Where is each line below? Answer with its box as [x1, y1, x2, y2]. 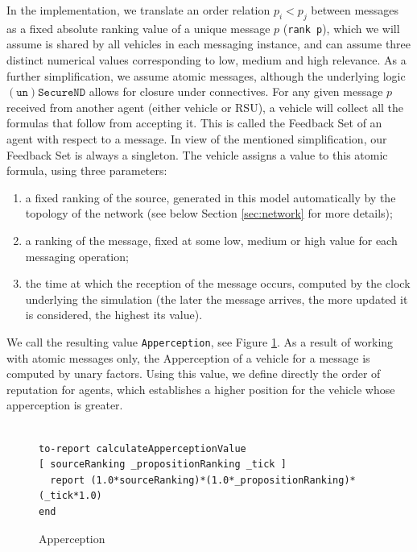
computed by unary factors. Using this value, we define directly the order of [6, 365, 381, 382]
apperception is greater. [6, 396, 123, 413]
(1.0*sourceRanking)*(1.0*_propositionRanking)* [90, 474, 356, 486]
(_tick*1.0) [39, 490, 102, 502]
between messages [311, 2, 399, 18]
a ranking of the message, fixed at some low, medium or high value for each [25, 231, 398, 248]
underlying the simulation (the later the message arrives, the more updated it [25, 290, 408, 307]
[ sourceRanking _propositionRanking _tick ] [39, 459, 287, 471]
